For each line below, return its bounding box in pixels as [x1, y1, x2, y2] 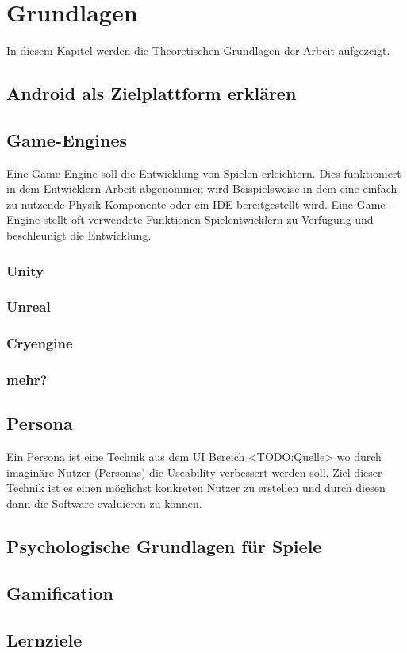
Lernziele [6, 627, 83, 651]
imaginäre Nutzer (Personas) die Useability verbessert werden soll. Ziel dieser [6, 463, 382, 480]
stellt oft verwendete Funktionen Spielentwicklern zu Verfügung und [43, 211, 374, 228]
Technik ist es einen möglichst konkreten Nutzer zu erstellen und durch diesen [6, 479, 386, 496]
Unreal [6, 297, 51, 317]
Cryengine [6, 333, 73, 353]
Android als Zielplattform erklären [6, 81, 297, 106]
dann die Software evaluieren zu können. [6, 495, 202, 512]
